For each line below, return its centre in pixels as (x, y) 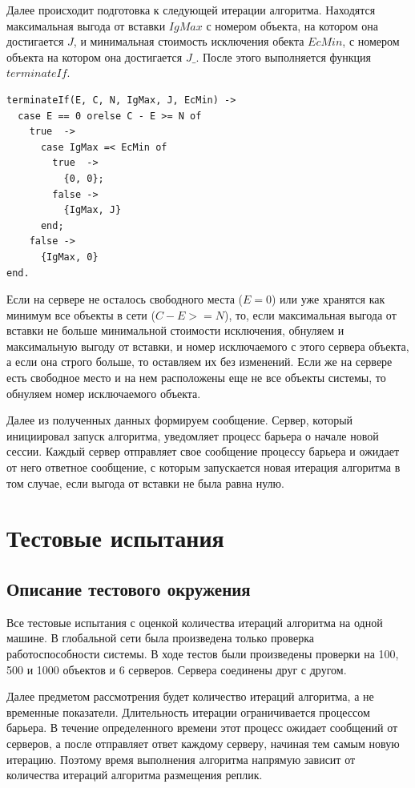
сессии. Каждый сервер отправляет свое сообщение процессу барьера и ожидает (203, 451)
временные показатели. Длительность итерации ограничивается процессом (188, 712)
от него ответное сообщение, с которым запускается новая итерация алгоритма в (203, 467)
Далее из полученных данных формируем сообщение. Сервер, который (180, 420)
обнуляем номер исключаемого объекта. (104, 393)
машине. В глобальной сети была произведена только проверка (160, 638)
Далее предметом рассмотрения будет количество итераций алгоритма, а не (190, 696)
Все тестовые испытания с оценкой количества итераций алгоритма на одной (195, 622)
